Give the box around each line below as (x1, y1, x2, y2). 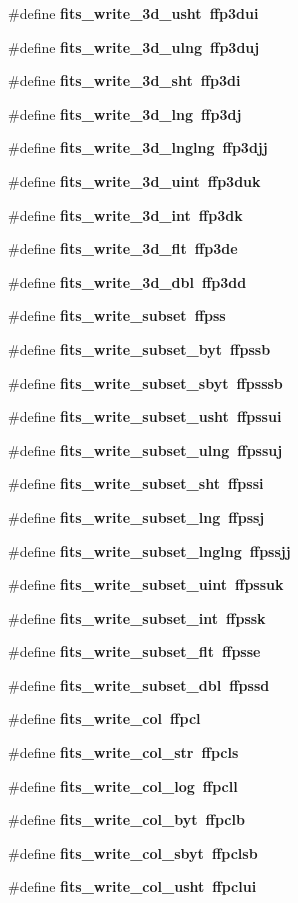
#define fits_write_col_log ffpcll (8, 775, 238, 796)
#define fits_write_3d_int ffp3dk (8, 204, 243, 225)
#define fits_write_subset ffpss (8, 305, 226, 326)
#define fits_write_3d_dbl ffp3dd (8, 271, 247, 292)
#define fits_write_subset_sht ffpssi (8, 473, 264, 494)
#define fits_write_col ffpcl (8, 708, 201, 729)
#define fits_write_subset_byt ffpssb (8, 338, 271, 359)
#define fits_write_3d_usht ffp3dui (8, 3, 259, 23)
